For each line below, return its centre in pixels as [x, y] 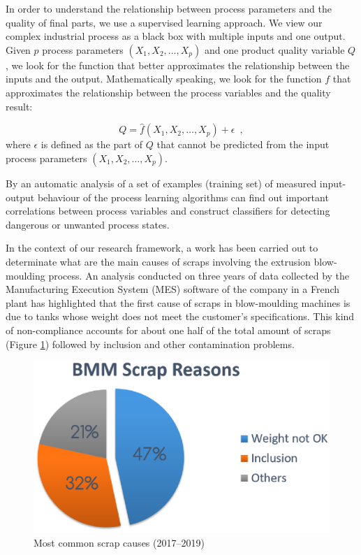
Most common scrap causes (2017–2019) [119, 542]
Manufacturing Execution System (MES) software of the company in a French [173, 289]
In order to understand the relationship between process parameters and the [169, 8]
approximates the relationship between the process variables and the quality [168, 92]
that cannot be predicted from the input [243, 144]
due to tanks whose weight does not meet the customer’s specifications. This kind [180, 316]
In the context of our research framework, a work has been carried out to [162, 248]
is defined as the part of [92, 144]
